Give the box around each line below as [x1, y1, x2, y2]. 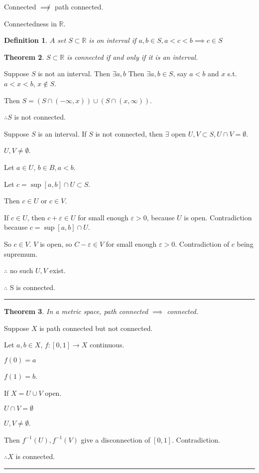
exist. [49, 265, 66, 276]
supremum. [4, 248, 38, 259]
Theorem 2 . [4, 51, 44, 62]
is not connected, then [95, 128, 163, 139]
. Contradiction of [175, 238, 230, 249]
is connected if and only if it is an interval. [67, 51, 198, 62]
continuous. [89, 339, 125, 350]
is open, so [40, 238, 72, 249]
